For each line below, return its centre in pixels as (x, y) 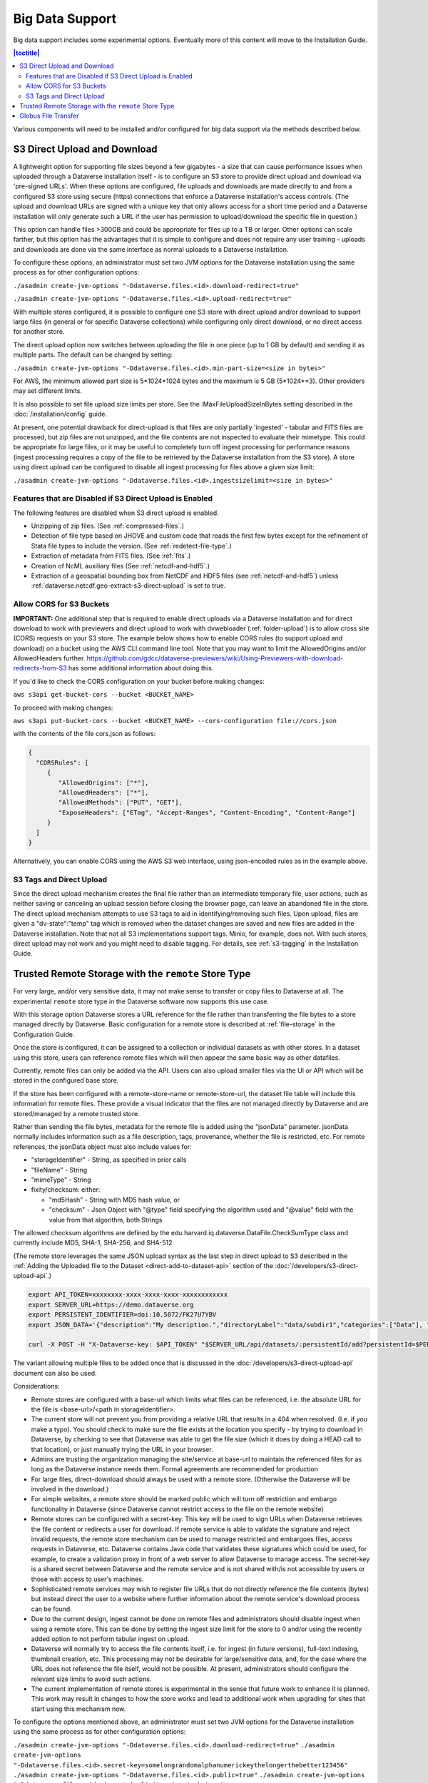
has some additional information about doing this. (141, 668)
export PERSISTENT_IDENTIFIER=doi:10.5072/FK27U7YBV (122, 1315)
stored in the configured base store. (66, 1080)
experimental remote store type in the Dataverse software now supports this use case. (141, 1001)
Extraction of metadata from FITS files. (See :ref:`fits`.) (111, 556)
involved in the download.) (70, 1489)
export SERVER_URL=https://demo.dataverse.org (111, 1304)
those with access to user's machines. (87, 1579)
